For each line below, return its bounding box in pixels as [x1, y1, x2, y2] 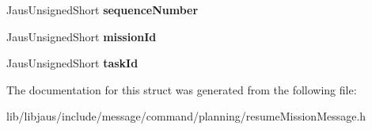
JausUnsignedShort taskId [6, 55, 139, 71]
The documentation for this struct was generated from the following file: [6, 81, 357, 97]
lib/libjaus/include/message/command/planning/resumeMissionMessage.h [6, 108, 366, 124]
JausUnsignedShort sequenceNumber [6, 2, 199, 17]
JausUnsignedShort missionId [6, 28, 157, 44]
